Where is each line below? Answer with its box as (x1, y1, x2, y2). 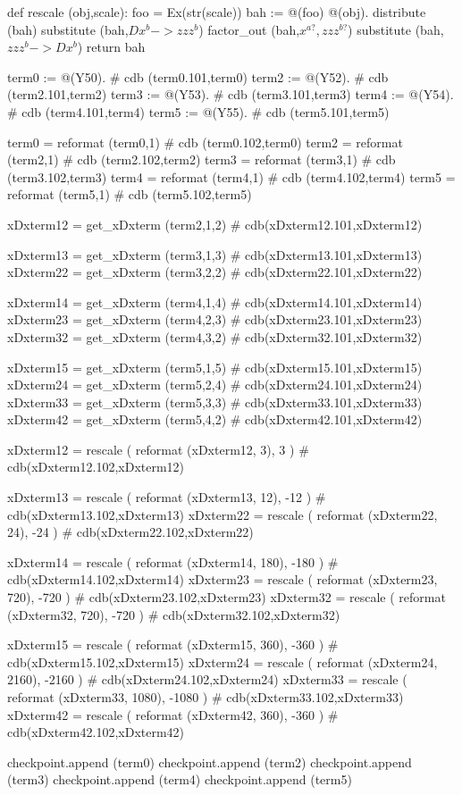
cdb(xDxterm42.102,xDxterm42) (7, 723, 185, 741)
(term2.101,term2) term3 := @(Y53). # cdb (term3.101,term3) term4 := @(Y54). (7, 85, 454, 104)
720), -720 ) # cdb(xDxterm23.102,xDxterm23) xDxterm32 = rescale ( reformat (7, 588, 446, 607)
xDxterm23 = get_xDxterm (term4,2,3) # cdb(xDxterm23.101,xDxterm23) (7, 310, 423, 329)
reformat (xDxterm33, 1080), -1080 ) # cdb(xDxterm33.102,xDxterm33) (7, 688, 404, 706)
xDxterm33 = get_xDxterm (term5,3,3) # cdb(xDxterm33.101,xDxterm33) (7, 392, 423, 411)
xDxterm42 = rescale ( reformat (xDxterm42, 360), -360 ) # (7, 705, 339, 724)
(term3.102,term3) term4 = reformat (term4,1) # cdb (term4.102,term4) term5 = (7, 167, 456, 186)
